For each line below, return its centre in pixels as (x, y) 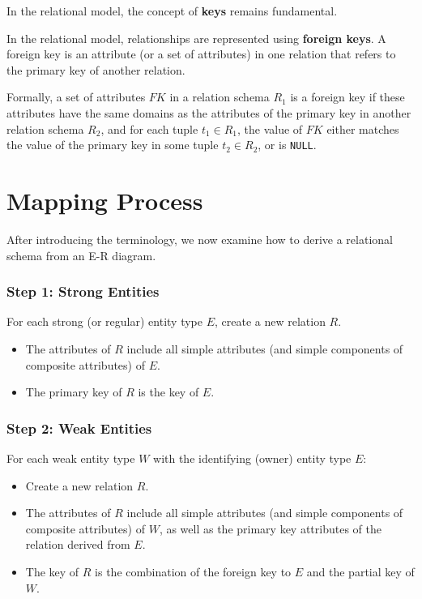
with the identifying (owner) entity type (252, 458)
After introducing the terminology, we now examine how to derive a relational (200, 239)
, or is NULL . (287, 145)
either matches (363, 128)
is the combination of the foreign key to (193, 571)
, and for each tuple (149, 128)
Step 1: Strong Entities (83, 291)
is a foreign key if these (347, 97)
